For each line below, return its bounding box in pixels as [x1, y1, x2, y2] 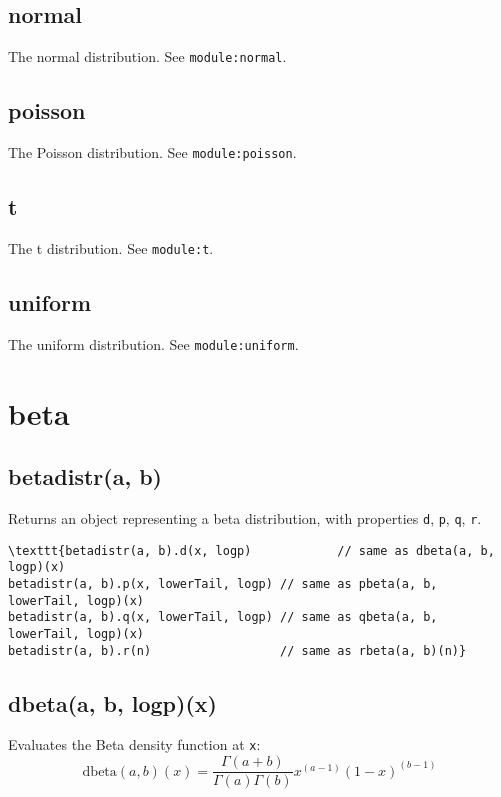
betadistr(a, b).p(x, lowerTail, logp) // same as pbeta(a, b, [8, 576, 438, 591]
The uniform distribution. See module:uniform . [8, 333, 299, 354]
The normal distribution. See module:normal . [8, 46, 287, 67]
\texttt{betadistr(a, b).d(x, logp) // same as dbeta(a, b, [8, 543, 495, 558]
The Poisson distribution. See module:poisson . [8, 142, 297, 163]
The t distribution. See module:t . [8, 237, 214, 258]
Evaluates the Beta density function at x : [8, 734, 261, 755]
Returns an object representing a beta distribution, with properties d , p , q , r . [8, 508, 482, 529]
